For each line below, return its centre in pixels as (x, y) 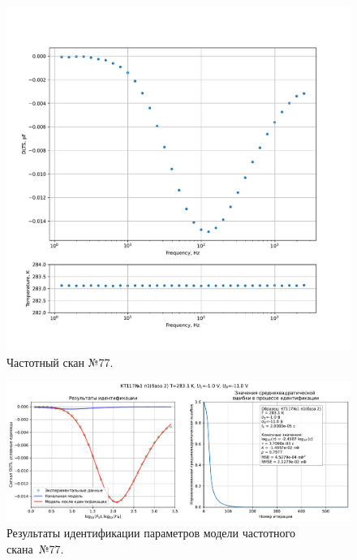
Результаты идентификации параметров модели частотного (151, 533)
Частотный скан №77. (60, 362)
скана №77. (35, 548)
